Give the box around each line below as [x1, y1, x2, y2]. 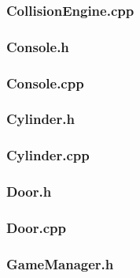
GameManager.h [6, 254, 114, 273]
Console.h [6, 36, 69, 56]
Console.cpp [6, 73, 84, 92]
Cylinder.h [6, 109, 75, 129]
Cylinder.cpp [6, 145, 90, 165]
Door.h [6, 182, 52, 201]
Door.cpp [6, 217, 67, 237]
